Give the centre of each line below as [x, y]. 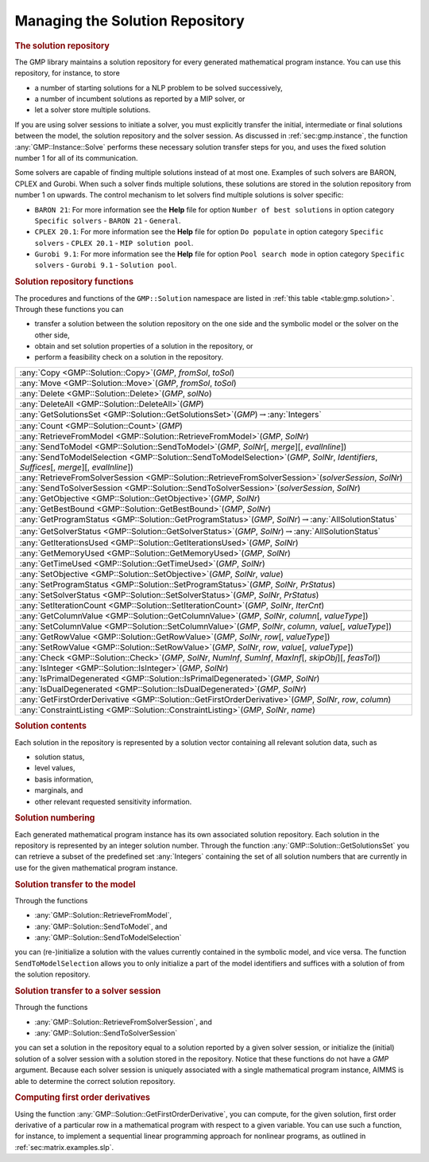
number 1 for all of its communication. [76, 158]
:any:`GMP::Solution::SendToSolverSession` [106, 1033]
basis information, [64, 779]
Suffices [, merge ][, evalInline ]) [77, 467]
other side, [52, 335]
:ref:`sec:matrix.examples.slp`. [64, 1147]
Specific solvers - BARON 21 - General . [108, 220]
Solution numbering [55, 818]
